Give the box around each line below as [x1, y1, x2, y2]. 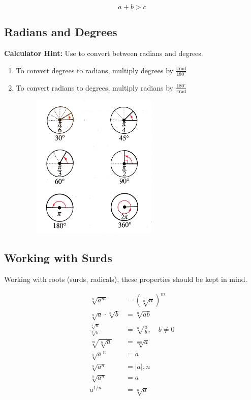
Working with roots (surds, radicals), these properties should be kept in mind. [4, 274, 247, 284]
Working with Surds [4, 250, 112, 266]
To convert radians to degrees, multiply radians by [16, 82, 173, 93]
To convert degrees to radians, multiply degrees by [16, 65, 173, 75]
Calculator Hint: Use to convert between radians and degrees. [4, 48, 203, 59]
